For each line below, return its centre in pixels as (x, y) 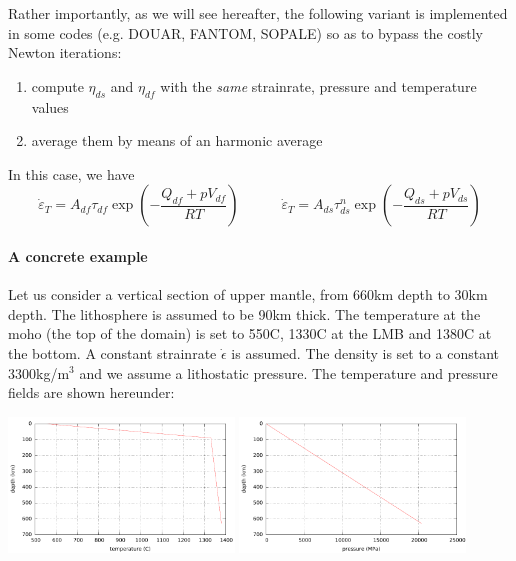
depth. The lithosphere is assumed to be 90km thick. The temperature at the (244, 313)
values (50, 106)
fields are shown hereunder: (91, 392)
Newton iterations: (65, 52)
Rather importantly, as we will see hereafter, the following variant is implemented (258, 13)
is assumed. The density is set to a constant (365, 352)
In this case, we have (71, 173)
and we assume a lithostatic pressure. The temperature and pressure (288, 372)
